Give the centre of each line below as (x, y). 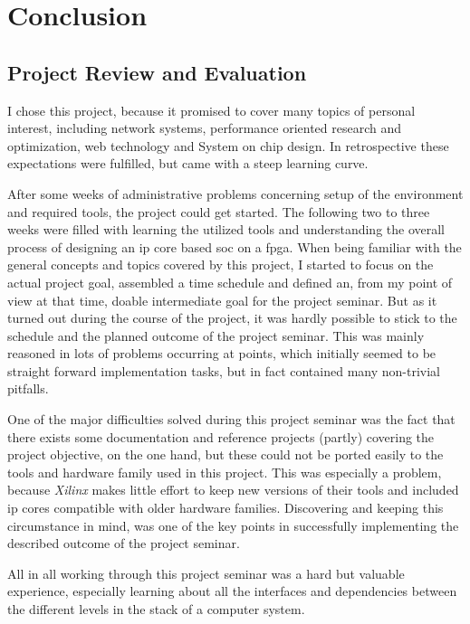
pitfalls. (28, 388)
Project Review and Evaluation (157, 72)
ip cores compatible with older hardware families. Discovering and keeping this (225, 508)
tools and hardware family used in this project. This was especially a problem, (225, 472)
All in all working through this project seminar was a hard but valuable (206, 573)
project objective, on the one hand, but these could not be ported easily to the (225, 454)
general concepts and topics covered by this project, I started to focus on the (221, 265)
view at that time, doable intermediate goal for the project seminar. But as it (222, 300)
